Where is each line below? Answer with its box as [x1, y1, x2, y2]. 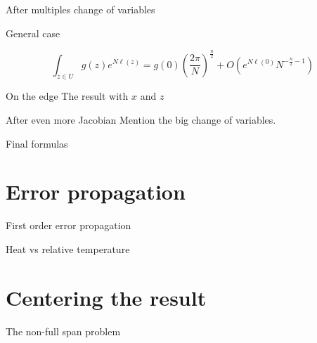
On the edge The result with [6, 89, 129, 103]
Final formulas [6, 136, 68, 150]
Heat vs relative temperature [6, 241, 130, 256]
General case [6, 25, 60, 40]
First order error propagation [6, 218, 131, 233]
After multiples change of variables [6, 2, 155, 16]
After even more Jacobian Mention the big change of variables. [6, 112, 276, 127]
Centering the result [6, 283, 207, 311]
